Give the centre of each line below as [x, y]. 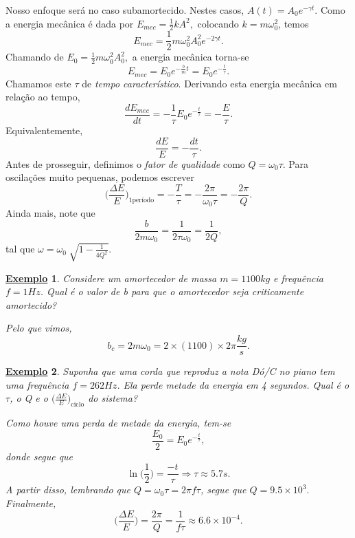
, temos [294, 23]
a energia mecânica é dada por [70, 23]
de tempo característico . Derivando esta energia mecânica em [209, 83]
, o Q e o [29, 398]
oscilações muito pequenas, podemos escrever [100, 177]
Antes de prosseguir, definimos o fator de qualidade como [125, 163]
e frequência [298, 278]
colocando [218, 23]
